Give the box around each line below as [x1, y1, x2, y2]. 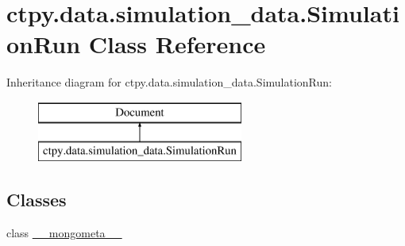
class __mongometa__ [6, 225, 122, 241]
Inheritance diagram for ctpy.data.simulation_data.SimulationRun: [6, 74, 332, 90]
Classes [6, 187, 67, 212]
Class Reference [88, 28, 266, 60]
